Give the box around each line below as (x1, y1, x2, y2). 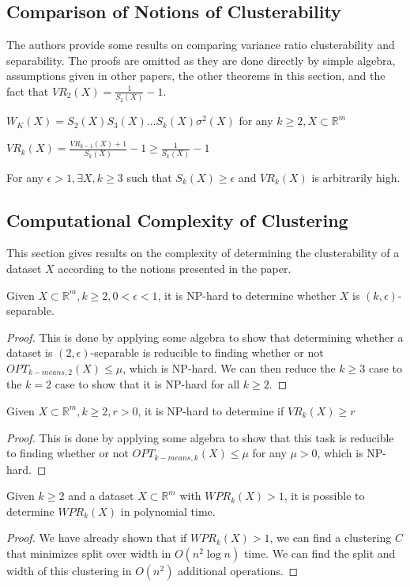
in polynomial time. (120, 502, 216, 519)
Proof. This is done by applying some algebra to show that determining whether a (6, 328, 404, 345)
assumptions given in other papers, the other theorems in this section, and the (6, 67, 386, 84)
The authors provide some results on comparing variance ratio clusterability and (6, 36, 395, 53)
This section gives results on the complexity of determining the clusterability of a (6, 244, 400, 261)
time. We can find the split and (243, 544, 396, 561)
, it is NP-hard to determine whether (157, 286, 337, 303)
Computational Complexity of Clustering (6, 207, 348, 232)
